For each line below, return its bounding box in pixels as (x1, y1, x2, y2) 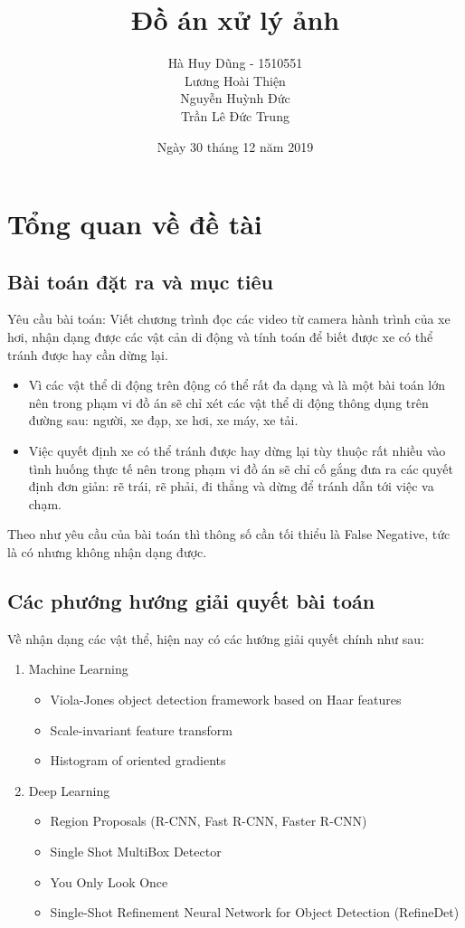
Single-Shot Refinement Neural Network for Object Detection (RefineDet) (50, 903, 460, 922)
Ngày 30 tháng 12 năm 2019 (157, 137, 314, 156)
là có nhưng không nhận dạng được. (7, 543, 207, 562)
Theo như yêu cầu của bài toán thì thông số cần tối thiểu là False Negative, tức (7, 525, 451, 544)
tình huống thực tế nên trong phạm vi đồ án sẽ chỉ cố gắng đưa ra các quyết (28, 459, 453, 478)
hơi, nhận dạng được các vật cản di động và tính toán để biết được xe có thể (7, 327, 433, 346)
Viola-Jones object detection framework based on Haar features (50, 690, 402, 708)
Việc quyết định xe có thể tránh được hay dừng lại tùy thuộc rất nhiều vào (28, 441, 446, 460)
